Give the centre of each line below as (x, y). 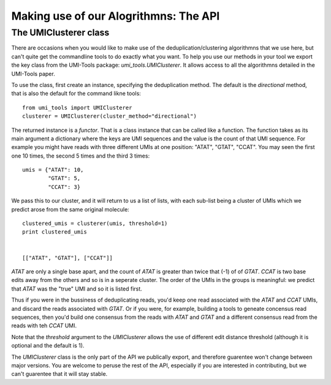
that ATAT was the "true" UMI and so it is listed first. (77, 289)
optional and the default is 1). (48, 346)
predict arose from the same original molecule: (70, 209)
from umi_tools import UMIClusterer (77, 108)
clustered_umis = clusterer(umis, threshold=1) (95, 223)
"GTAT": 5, (64, 178)
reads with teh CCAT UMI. (44, 326)
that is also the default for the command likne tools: (76, 93)
